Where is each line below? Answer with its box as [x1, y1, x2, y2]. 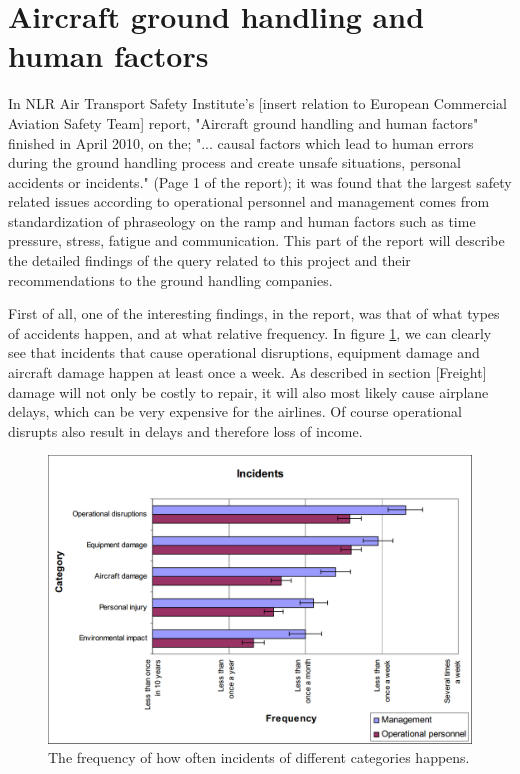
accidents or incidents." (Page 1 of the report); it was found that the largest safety [8, 171, 512, 192]
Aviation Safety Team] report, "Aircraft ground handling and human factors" [8, 112, 479, 133]
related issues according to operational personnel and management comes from [8, 191, 490, 212]
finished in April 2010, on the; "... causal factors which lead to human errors [8, 132, 474, 153]
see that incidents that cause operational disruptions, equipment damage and [8, 342, 480, 363]
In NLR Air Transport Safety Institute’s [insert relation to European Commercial [8, 93, 507, 114]
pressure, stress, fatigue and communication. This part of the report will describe [8, 230, 505, 251]
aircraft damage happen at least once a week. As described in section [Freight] [8, 362, 487, 383]
